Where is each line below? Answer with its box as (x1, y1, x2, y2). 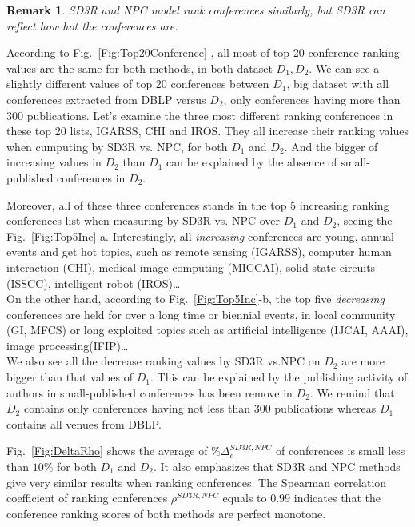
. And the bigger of (284, 138, 378, 154)
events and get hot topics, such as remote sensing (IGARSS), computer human (6, 243, 392, 260)
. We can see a (309, 59, 380, 76)
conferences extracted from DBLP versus (6, 90, 206, 107)
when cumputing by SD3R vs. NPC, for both (6, 138, 228, 154)
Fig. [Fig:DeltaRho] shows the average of (6, 442, 208, 459)
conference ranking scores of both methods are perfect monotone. (6, 505, 326, 521)
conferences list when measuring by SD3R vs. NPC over (6, 212, 281, 229)
